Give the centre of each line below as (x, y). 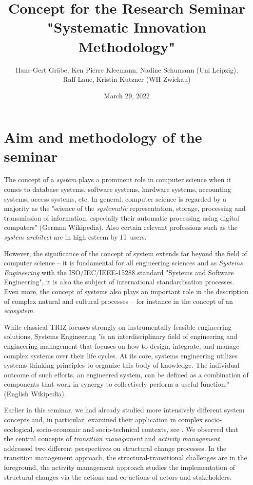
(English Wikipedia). (35, 393)
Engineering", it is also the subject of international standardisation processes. (119, 282)
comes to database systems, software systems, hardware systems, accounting (118, 189)
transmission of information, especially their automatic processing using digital (122, 217)
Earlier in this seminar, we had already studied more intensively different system (124, 410)
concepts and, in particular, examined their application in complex (103, 420)
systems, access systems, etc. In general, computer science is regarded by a (115, 198)
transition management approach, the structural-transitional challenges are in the (126, 457)
